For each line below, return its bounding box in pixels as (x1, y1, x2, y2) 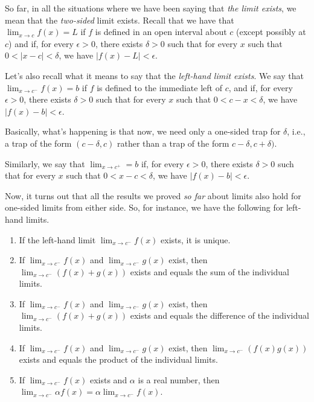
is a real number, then (138, 373, 220, 386)
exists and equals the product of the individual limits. (19, 353, 218, 366)
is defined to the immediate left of (97, 81, 222, 94)
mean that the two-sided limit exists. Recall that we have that (5, 13, 234, 26)
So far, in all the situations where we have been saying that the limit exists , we (5, 2, 296, 14)
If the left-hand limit (19, 233, 96, 246)
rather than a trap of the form (117, 136, 229, 149)
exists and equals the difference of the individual (130, 309, 309, 322)
